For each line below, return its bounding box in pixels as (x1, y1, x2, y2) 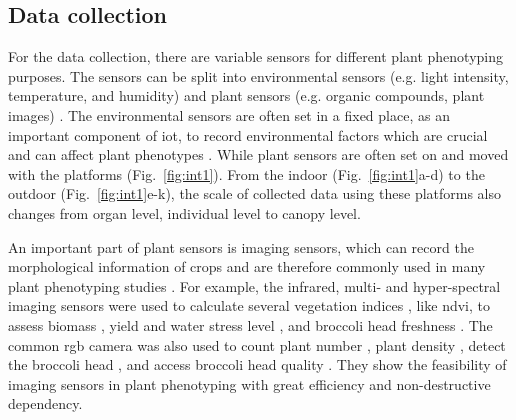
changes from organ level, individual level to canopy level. (8, 202, 361, 223)
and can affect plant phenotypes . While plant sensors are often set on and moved (8, 144, 509, 165)
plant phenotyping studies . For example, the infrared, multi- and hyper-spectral (8, 275, 501, 296)
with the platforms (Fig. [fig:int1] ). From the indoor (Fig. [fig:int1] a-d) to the (8, 163, 485, 184)
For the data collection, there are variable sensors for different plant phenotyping (8, 46, 503, 67)
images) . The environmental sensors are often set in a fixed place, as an (8, 104, 450, 125)
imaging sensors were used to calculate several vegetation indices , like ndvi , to (8, 295, 490, 316)
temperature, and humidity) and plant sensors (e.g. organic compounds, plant (8, 85, 485, 106)
